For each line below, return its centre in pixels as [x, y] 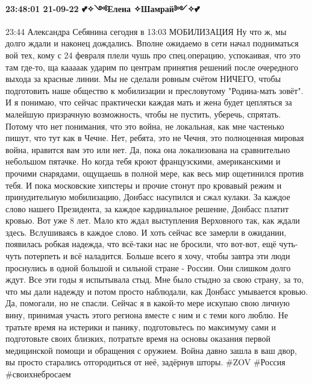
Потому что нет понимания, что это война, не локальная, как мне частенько [145, 126]
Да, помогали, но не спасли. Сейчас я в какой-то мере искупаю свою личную [148, 303]
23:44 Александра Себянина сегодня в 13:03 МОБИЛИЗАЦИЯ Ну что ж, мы [146, 31]
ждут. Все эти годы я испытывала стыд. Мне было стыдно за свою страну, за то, [155, 279]
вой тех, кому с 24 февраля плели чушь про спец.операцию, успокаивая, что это [153, 55]
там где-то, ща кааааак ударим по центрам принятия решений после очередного [152, 67]
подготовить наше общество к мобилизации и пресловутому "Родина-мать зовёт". [154, 90]
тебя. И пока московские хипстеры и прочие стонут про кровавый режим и [144, 185]
